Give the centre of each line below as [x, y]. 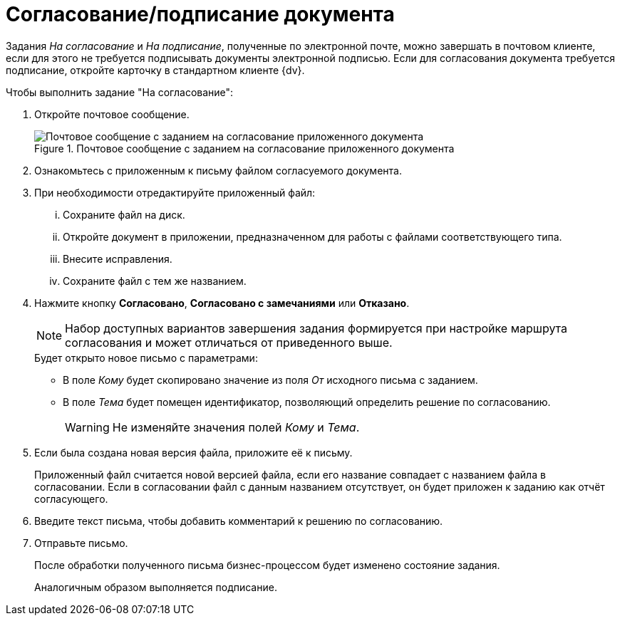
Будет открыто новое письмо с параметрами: [146, 358]
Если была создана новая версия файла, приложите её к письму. [193, 452]
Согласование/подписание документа [200, 14]
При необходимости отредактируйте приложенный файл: [175, 192]
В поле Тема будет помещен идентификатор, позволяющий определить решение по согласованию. [307, 402]
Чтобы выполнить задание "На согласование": [120, 92]
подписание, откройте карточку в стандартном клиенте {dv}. [155, 70]
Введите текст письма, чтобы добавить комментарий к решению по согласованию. [239, 521]
